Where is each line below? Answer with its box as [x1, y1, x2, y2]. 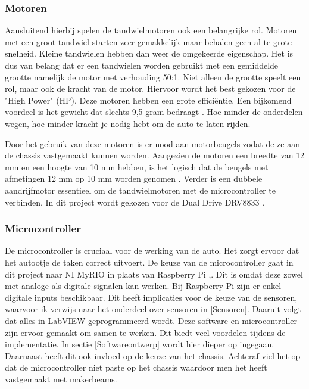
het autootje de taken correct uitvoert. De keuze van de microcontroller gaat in [5, 256, 294, 268]
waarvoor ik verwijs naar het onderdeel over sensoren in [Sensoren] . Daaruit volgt [5, 303, 301, 315]
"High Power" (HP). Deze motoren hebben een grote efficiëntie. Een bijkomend [5, 94, 292, 106]
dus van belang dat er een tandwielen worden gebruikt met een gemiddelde [5, 59, 279, 71]
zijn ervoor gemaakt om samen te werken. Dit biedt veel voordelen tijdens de [5, 326, 286, 338]
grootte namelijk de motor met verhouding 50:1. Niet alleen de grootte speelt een [5, 70, 301, 83]
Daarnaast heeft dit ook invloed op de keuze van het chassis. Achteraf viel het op [5, 349, 301, 362]
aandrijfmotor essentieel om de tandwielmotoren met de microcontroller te [5, 183, 276, 196]
